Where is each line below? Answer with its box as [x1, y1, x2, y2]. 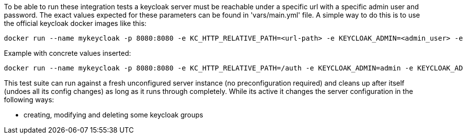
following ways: [4, 95, 54, 104]
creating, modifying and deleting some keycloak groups [24, 111, 204, 119]
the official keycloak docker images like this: [4, 19, 147, 27]
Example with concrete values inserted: [4, 49, 131, 57]
